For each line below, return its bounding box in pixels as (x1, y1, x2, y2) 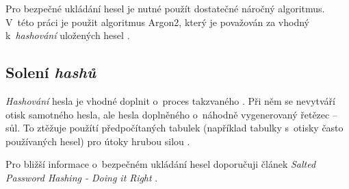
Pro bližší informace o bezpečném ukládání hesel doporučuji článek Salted (5, 157, 316, 171)
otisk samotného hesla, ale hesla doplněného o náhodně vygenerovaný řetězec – (5, 107, 337, 121)
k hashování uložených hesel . (5, 28, 130, 42)
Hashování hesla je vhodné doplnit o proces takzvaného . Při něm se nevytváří (5, 93, 335, 108)
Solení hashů (5, 62, 96, 83)
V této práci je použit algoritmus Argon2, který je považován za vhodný (5, 14, 309, 29)
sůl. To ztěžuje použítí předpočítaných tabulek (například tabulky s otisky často (5, 121, 344, 135)
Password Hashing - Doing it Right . (5, 170, 158, 184)
